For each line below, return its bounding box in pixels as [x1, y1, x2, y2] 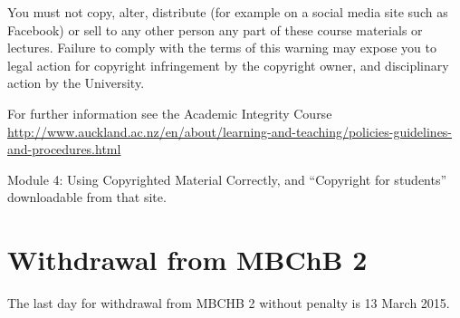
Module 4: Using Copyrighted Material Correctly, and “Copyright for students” [7, 169, 447, 188]
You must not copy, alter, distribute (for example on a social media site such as [7, 3, 448, 21]
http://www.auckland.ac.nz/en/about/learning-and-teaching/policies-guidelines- [7, 121, 453, 140]
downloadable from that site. [7, 188, 167, 207]
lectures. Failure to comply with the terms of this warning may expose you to [7, 38, 436, 57]
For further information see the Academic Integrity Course [7, 103, 332, 122]
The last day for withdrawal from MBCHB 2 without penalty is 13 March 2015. [7, 294, 450, 313]
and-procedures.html [7, 140, 121, 159]
